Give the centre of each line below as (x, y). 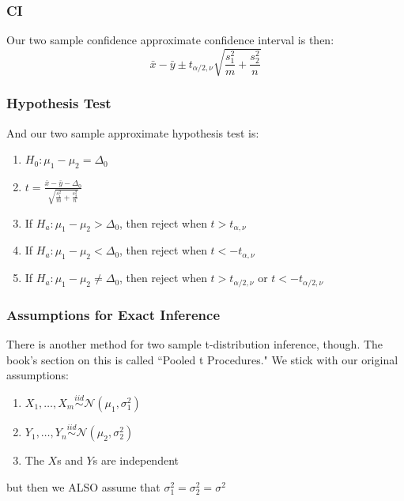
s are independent (136, 460)
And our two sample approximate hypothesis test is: (133, 132)
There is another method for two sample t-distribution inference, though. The (195, 343)
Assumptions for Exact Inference (113, 314)
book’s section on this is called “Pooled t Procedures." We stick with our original (202, 359)
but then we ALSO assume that (83, 486)
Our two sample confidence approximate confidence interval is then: (170, 40)
